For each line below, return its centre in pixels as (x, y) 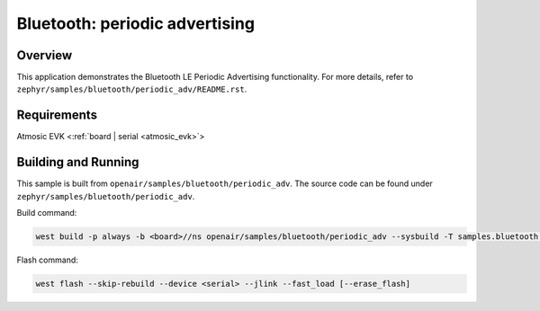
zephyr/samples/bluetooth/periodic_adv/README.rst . (132, 89)
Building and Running (78, 162)
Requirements (57, 116)
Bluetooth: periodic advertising (136, 23)
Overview (45, 55)
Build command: (47, 213)
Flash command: (47, 260)
